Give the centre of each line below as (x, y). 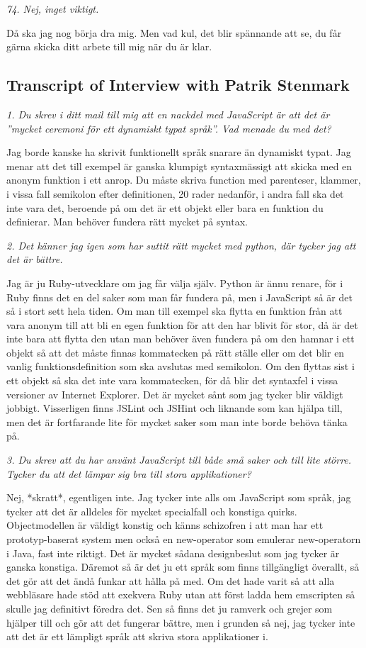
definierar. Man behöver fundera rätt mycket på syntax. (127, 222)
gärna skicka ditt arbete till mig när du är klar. (109, 46)
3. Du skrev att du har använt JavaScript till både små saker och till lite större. (179, 460)
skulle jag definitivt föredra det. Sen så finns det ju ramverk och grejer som (170, 608)
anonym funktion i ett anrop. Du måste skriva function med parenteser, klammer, (184, 180)
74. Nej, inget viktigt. (53, 9)
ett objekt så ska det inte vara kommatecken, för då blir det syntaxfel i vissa (172, 380)
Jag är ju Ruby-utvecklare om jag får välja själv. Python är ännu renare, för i (175, 283)
